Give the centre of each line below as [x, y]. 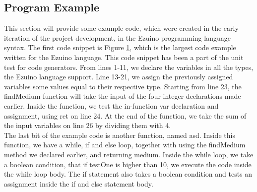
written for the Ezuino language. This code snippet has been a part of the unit [124, 57]
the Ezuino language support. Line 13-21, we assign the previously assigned [119, 77]
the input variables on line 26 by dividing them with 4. [88, 125]
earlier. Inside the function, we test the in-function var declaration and [111, 105]
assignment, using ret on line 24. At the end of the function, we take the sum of [125, 115]
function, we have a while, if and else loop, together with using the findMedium [125, 145]
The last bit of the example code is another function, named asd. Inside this [120, 135]
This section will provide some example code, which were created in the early [121, 28]
